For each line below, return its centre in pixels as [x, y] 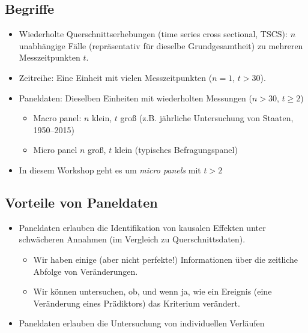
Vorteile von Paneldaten [81, 202]
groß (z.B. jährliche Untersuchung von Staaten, [207, 118]
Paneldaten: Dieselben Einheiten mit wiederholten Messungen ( [136, 97]
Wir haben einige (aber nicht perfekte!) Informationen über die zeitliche [166, 259]
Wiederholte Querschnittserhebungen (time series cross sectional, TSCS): [153, 34]
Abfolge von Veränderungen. [86, 271]
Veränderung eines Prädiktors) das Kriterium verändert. [137, 303]
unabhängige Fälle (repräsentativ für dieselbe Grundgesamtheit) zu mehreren [161, 45]
